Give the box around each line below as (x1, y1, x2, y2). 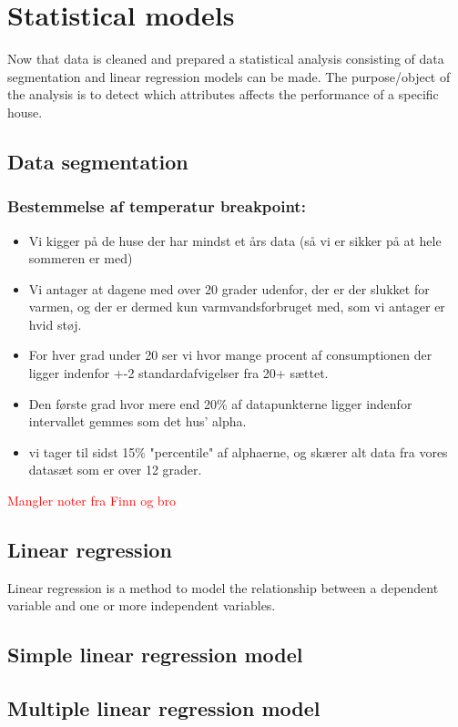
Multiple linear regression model (7, 694, 321, 722)
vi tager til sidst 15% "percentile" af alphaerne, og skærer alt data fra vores (28, 442, 448, 461)
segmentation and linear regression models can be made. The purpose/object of (7, 67, 451, 86)
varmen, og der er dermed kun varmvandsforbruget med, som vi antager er (28, 297, 445, 316)
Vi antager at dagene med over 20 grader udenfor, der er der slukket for (28, 279, 430, 298)
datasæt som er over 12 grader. (28, 460, 202, 479)
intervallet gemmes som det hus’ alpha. (28, 412, 247, 431)
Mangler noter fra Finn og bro (7, 491, 177, 510)
